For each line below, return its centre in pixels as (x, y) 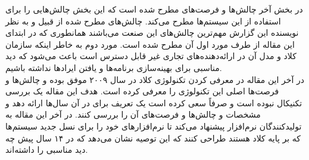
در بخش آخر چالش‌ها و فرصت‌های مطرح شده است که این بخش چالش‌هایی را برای (154, 9)
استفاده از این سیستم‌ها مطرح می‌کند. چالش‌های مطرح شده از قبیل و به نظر (143, 21)
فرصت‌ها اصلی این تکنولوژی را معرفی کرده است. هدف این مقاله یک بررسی (142, 91)
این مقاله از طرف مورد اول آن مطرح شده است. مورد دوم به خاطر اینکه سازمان (150, 44)
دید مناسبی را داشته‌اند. (47, 150)
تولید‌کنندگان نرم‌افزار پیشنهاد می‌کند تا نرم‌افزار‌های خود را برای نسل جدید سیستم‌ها (154, 126)
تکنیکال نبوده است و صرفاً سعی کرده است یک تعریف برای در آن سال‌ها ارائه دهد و (154, 102)
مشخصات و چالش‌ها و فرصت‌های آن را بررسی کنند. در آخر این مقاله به (133, 114)
